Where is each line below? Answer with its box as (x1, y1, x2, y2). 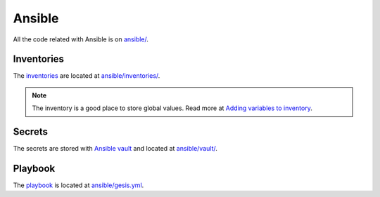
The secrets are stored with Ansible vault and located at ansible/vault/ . (13, 144, 218, 153)
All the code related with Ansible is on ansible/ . (13, 35, 149, 43)
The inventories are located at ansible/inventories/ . (13, 72, 160, 80)
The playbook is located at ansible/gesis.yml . (13, 181, 144, 189)
